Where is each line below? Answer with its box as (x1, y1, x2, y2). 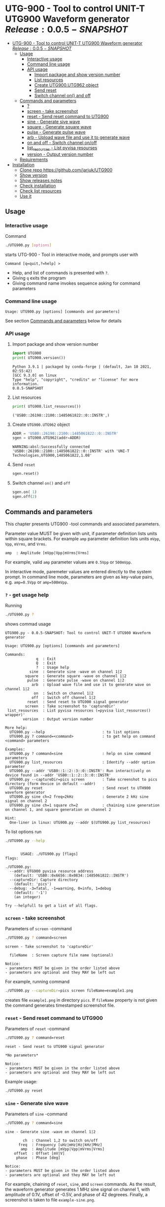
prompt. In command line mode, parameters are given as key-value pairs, (5, 574, 154, 580)
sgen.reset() (12, 471, 39, 476)
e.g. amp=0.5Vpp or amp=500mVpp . (5, 579, 68, 585)
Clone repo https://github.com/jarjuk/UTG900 (19, 167, 113, 173)
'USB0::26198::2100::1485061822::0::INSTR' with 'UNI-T (12, 449, 130, 454)
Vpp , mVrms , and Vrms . (5, 541, 47, 547)
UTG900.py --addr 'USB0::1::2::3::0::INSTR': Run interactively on (9, 768, 151, 773)
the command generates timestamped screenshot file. (5, 1002, 115, 1008)
